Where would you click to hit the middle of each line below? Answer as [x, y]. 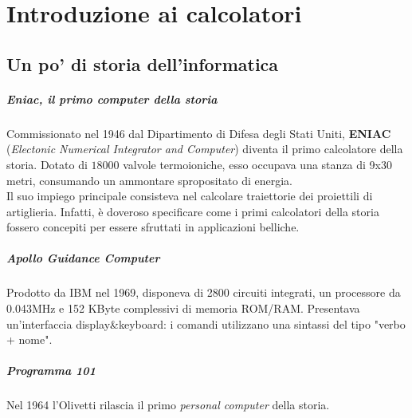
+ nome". [29, 339]
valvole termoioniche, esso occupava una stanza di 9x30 [257, 164]
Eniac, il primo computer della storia [112, 99]
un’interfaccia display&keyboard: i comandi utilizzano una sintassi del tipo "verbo [206, 323]
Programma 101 [51, 371]
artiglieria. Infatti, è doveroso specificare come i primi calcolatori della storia [193, 211]
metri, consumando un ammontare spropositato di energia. [149, 180]
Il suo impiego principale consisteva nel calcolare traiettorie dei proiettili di [190, 196]
